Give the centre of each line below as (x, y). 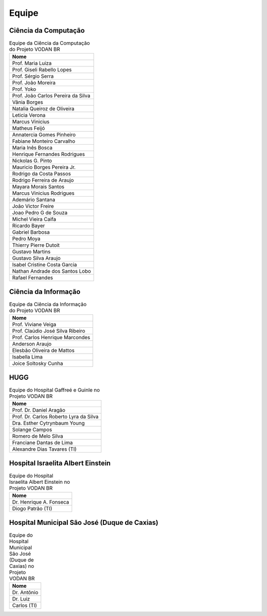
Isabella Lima (27, 357)
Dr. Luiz (21, 599)
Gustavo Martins (31, 252)
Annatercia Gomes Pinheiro (44, 135)
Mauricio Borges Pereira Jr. (44, 167)
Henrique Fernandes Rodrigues (48, 154)
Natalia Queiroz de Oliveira (43, 109)
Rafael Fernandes (33, 278)
